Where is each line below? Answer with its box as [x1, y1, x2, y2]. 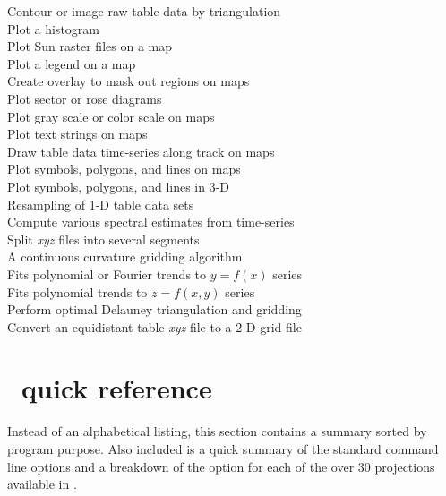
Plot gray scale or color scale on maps [7, 107, 215, 125]
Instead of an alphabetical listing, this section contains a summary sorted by [7, 422, 427, 440]
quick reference [21, 370, 212, 406]
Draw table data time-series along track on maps [7, 141, 275, 160]
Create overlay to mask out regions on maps [7, 72, 250, 90]
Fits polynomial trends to [7, 282, 148, 301]
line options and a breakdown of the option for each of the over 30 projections [7, 457, 435, 475]
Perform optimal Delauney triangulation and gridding [7, 300, 302, 319]
